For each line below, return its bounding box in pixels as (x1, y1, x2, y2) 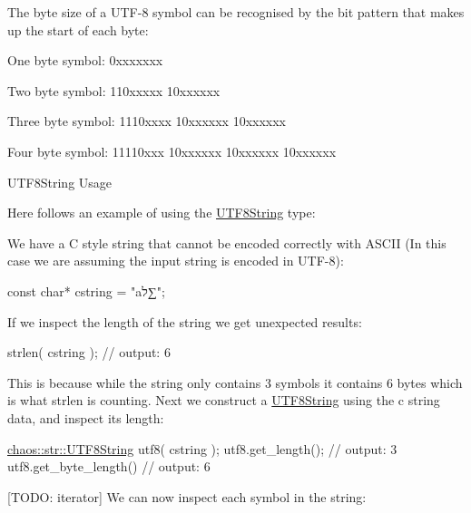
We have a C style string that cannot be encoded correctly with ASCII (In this (7, 233, 446, 252)
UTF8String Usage (7, 172, 113, 191)
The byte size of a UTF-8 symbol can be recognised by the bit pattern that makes (7, 3, 465, 21)
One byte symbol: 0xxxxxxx (7, 51, 163, 70)
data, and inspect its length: (7, 408, 164, 427)
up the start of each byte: (7, 20, 149, 39)
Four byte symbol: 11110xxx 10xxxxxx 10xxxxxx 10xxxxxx (7, 141, 337, 160)
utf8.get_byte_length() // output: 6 (7, 457, 211, 476)
